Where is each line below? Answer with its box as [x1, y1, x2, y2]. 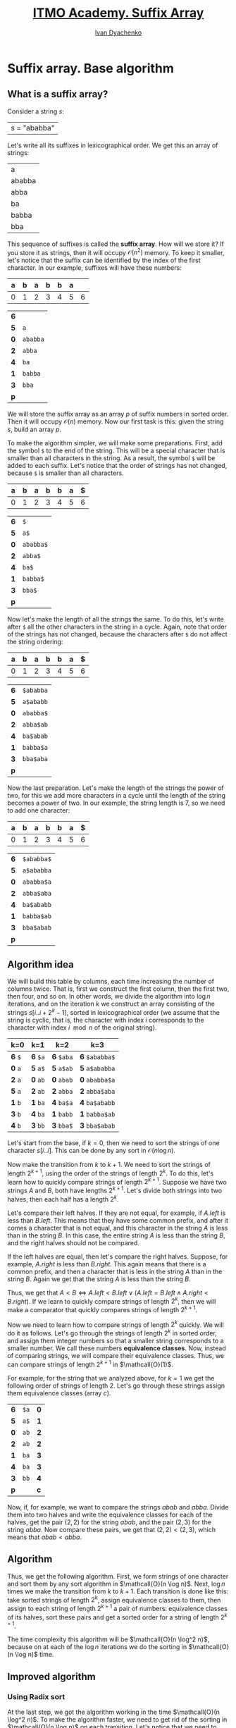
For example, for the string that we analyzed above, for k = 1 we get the [7, 1374, 215, 1382]
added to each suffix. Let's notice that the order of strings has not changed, [7, 462, 228, 470]
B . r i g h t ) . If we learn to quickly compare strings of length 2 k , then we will [7, 1295, 216, 1305]
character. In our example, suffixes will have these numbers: [7, 264, 182, 272]
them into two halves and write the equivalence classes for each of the [7, 1510, 213, 1519]
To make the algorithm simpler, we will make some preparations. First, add [7, 439, 223, 448]
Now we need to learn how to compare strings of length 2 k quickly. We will [7, 1319, 224, 1329]
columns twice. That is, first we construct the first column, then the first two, [7, 985, 230, 993]
